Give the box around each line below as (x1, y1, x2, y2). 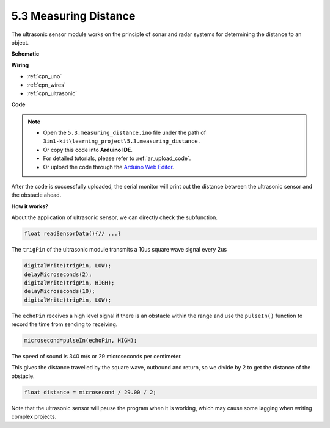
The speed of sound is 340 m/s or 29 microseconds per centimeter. (11, 353, 183, 360)
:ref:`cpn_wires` (26, 81, 67, 89)
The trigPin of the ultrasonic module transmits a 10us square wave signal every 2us (11, 246, 227, 253)
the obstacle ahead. (11, 191, 62, 198)
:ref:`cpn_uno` (26, 73, 62, 80)
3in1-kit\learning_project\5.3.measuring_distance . (43, 137, 201, 145)
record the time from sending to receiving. (11, 321, 118, 328)
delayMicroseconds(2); (24, 270, 92, 278)
